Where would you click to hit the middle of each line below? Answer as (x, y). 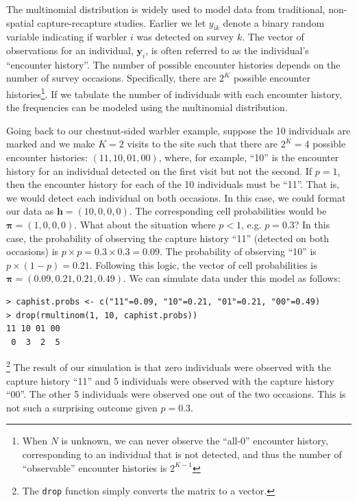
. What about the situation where (145, 224)
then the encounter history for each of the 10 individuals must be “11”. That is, (173, 184)
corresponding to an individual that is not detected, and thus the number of (182, 454)
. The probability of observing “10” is (238, 251)
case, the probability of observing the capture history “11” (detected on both (168, 238)
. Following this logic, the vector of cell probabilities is (203, 264)
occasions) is (33, 251)
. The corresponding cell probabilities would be (228, 211)
